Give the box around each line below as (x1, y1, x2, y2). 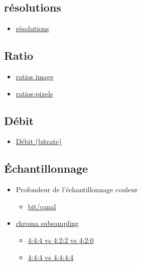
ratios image (16, 71, 54, 81)
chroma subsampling (16, 218, 79, 228)
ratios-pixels (16, 88, 53, 98)
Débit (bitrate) (16, 136, 62, 147)
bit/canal (28, 201, 56, 211)
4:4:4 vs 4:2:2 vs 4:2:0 (28, 234, 94, 245)
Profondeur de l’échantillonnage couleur (16, 184, 138, 195)
